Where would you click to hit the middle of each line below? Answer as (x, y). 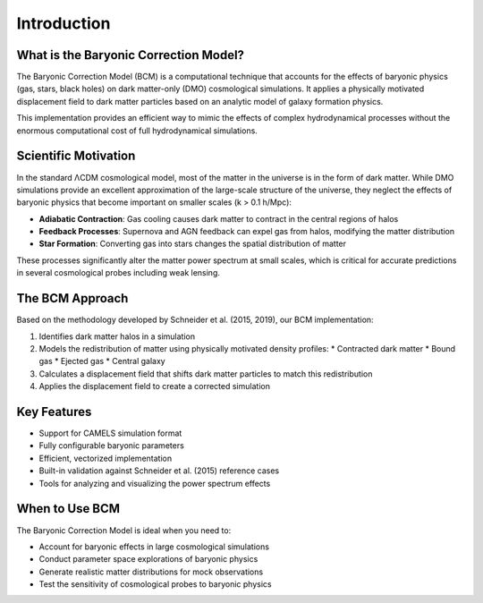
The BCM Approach (72, 298)
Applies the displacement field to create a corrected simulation (154, 386)
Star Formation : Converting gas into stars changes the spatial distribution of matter (193, 244)
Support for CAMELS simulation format (110, 433)
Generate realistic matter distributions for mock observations (151, 572)
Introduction (64, 23)
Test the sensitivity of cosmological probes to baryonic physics (155, 584)
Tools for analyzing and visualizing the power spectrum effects (155, 483)
